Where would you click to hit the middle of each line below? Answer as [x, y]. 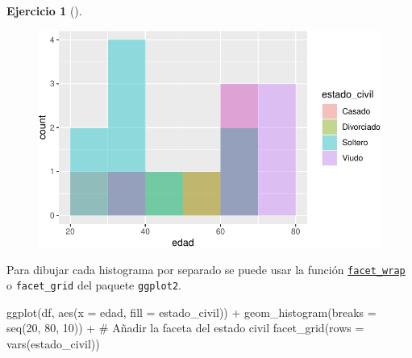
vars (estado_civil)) [53, 344]
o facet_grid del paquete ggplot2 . [94, 285]
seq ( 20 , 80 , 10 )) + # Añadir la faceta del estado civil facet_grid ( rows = [185, 328]
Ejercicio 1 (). [44, 10]
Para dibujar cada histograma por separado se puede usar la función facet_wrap [206, 269]
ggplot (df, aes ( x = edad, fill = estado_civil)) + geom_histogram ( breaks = [191, 312]
